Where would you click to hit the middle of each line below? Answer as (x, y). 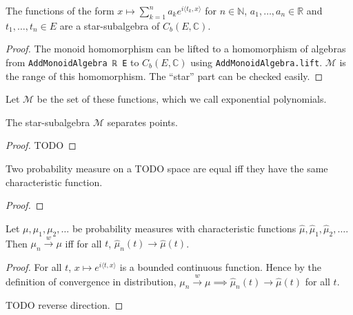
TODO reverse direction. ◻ (64, 305)
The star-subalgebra (48, 122)
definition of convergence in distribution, (91, 281)
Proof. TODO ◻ (41, 145)
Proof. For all (34, 267)
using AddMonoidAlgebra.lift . (256, 62)
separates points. (142, 122)
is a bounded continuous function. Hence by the (220, 267)
